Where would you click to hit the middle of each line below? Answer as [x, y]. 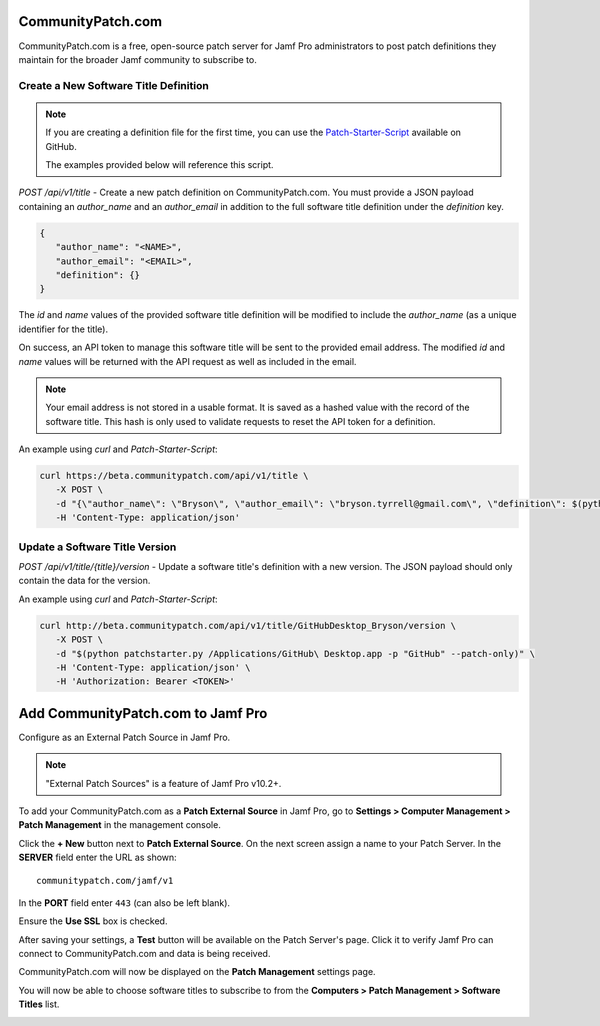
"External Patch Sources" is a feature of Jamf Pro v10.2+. [163, 783]
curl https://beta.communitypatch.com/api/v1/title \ [174, 476]
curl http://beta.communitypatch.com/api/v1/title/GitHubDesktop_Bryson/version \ [248, 625]
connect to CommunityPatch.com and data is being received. [144, 954]
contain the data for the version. [84, 581]
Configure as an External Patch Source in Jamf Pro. [124, 737]
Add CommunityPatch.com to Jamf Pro [143, 713]
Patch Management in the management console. [120, 825]
